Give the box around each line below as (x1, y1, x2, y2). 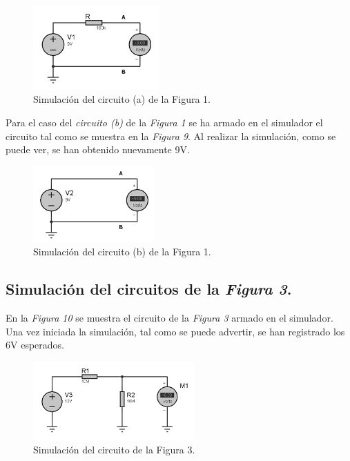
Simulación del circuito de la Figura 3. (33, 442, 195, 457)
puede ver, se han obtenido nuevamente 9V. (6, 142, 190, 157)
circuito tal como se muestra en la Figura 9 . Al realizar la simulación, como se (6, 128, 336, 143)
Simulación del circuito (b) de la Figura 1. (33, 244, 211, 259)
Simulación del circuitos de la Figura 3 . (6, 278, 292, 300)
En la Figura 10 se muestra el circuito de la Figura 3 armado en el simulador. (6, 311, 333, 325)
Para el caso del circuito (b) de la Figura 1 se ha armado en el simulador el (6, 115, 323, 129)
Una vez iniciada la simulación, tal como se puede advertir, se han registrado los (6, 324, 345, 338)
